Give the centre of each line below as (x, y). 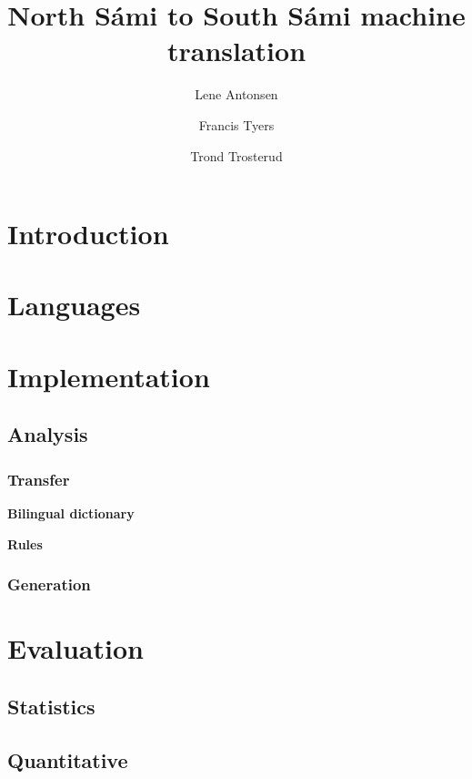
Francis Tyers (236, 124)
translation (236, 51)
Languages (74, 305)
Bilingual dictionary (71, 513)
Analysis (48, 434)
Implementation (109, 376)
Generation (49, 584)
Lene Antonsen (236, 94)
